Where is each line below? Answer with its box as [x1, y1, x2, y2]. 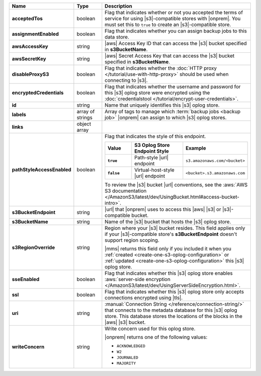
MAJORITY [116, 361, 136, 366]
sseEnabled [12, 276, 40, 282]
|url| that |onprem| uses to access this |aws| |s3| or [104, 206, 221, 213]
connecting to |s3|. [104, 77, 148, 83]
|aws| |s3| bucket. [104, 319, 146, 326]
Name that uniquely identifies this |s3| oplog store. [104, 102, 220, 109]
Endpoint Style [134, 148, 169, 155]
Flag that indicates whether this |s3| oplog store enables [104, 270, 233, 276]
